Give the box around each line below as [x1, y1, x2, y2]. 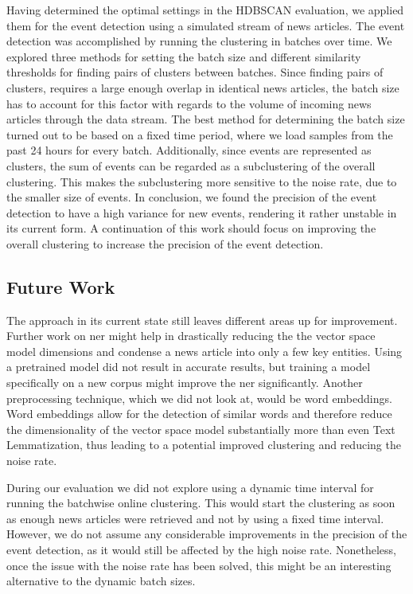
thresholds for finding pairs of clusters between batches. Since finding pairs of [6, 64, 384, 80]
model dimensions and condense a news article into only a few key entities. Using [6, 342, 403, 359]
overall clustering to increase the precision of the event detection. [6, 235, 324, 252]
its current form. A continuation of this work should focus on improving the [6, 220, 376, 236]
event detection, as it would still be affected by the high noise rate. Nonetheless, [6, 541, 396, 558]
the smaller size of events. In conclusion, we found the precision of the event [6, 189, 377, 205]
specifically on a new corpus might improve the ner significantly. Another [6, 374, 363, 391]
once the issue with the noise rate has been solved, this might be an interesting [6, 557, 392, 573]
